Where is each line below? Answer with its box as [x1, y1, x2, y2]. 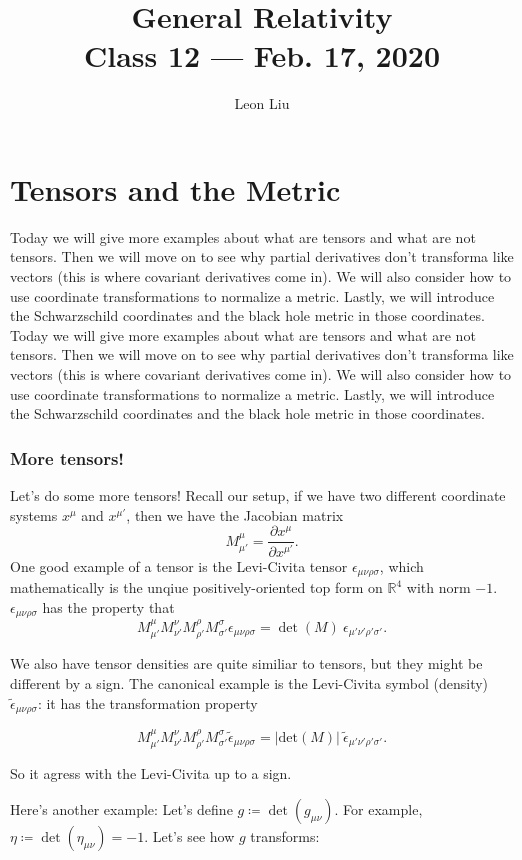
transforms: [250, 825, 320, 846]
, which [379, 555, 424, 576]
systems [10, 504, 58, 525]
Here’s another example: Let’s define [10, 798, 233, 819]
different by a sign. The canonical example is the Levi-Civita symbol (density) [10, 672, 489, 693]
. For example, [334, 798, 423, 819]
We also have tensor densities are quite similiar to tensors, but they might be [10, 653, 483, 674]
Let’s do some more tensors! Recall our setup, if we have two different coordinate [10, 485, 506, 505]
